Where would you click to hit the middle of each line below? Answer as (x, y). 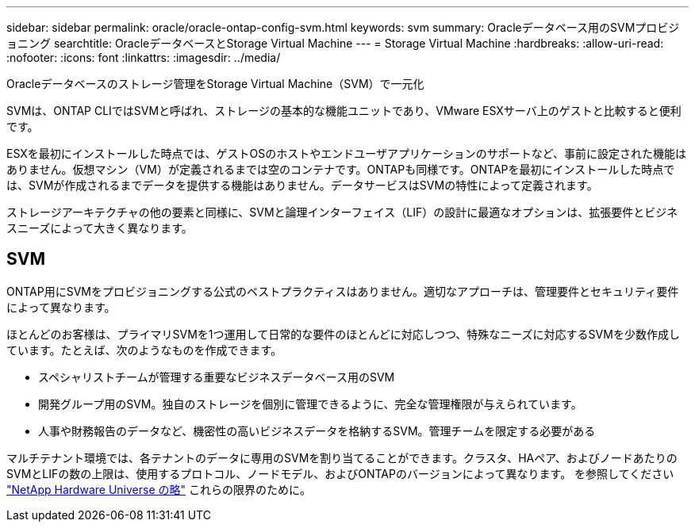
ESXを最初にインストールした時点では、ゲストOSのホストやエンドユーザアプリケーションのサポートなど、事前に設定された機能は (346, 153)
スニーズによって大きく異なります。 (100, 228)
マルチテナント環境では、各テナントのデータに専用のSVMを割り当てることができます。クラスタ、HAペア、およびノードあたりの (342, 457)
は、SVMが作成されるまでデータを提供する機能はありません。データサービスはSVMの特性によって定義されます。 (302, 185)
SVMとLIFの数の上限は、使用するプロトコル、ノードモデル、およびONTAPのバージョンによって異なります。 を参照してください (340, 473)
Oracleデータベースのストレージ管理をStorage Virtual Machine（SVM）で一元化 (215, 84)
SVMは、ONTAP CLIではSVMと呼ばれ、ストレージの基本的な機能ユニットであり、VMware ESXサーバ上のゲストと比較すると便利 (344, 111)
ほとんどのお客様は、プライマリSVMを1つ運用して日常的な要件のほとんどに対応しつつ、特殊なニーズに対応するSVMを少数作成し (343, 334)
